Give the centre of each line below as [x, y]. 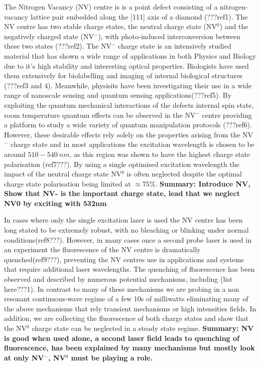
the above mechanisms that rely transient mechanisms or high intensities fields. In [130, 308]
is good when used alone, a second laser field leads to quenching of [122, 338]
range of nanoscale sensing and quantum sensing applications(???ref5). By [118, 95]
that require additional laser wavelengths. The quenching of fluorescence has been [129, 269]
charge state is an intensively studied [175, 46]
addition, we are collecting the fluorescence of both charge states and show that [126, 318]
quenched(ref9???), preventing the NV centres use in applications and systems [124, 259]
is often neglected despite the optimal [184, 174]
